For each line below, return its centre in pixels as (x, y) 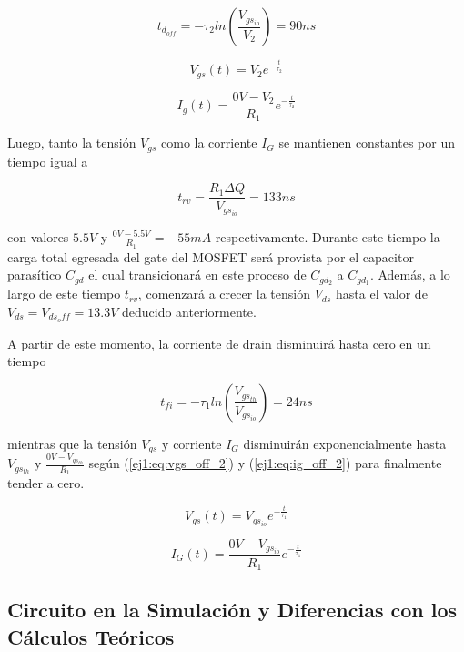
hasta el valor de (382, 294)
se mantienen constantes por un (367, 143)
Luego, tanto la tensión (72, 143)
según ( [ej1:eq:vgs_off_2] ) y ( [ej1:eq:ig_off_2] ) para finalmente (265, 463)
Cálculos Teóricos (91, 636)
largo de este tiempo (64, 294)
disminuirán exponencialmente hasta (345, 443)
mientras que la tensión (72, 443)
